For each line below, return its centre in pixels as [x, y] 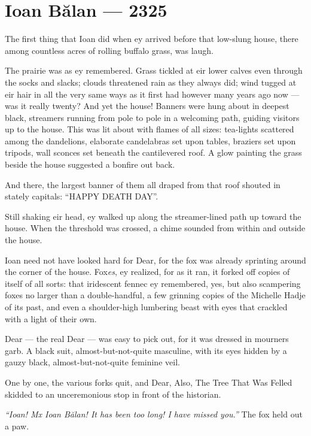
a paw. [17, 426]
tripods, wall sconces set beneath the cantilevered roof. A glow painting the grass [153, 152]
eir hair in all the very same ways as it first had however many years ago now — [152, 94]
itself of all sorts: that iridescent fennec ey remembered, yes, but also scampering [153, 283]
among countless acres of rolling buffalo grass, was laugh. [109, 50]
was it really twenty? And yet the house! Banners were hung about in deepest [147, 106]
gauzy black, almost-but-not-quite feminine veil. [92, 362]
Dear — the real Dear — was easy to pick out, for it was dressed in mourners [147, 339]
